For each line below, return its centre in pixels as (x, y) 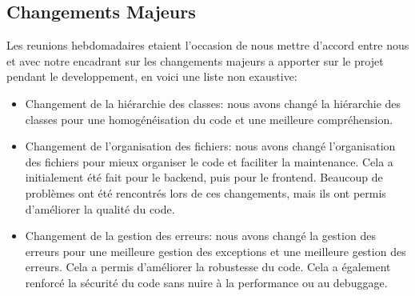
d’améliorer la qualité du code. (100, 208)
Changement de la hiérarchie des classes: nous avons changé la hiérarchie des (213, 103)
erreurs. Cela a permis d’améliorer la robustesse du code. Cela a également (208, 267)
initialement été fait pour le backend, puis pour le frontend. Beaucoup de (204, 177)
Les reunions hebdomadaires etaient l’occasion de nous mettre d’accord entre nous (208, 45)
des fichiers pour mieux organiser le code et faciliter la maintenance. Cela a (209, 161)
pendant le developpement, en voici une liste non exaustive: (152, 76)
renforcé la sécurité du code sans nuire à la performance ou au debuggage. (206, 282)
